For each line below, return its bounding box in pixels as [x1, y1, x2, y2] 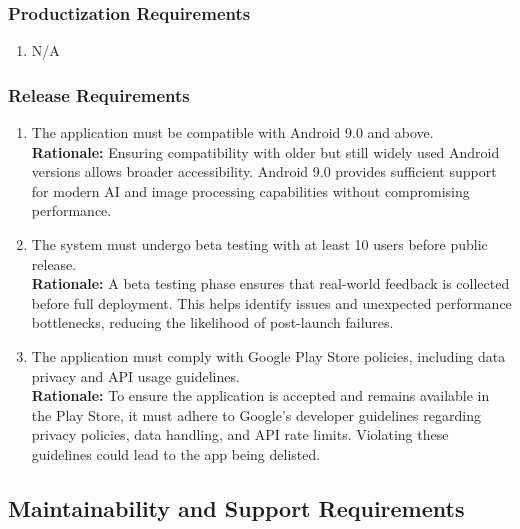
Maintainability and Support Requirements [8, 492, 465, 523]
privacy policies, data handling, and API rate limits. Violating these [31, 424, 449, 445]
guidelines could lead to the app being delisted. [31, 443, 321, 464]
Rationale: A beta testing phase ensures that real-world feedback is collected [31, 273, 510, 294]
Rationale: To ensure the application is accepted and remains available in [31, 385, 490, 406]
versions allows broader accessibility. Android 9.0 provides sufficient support [31, 161, 497, 182]
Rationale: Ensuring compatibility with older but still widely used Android [31, 141, 500, 162]
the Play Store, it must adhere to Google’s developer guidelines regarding [31, 404, 481, 425]
